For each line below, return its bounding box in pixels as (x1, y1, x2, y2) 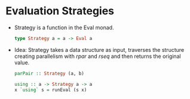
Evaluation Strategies (5, 4, 115, 18)
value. (14, 58, 30, 66)
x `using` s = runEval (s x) (14, 86, 87, 93)
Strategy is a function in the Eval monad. (14, 24, 114, 31)
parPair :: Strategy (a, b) (14, 70, 84, 76)
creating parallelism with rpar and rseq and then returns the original (14, 52, 181, 60)
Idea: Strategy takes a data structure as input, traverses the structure (14, 46, 185, 53)
